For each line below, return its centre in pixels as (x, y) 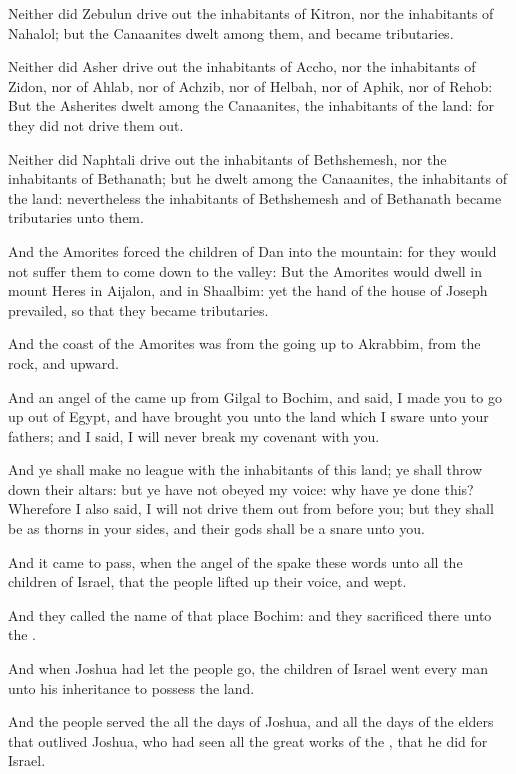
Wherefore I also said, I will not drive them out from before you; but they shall (251, 508)
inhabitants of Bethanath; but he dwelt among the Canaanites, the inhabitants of (258, 178)
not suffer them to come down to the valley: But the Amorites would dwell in (245, 270)
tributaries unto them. (76, 217)
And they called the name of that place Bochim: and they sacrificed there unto (250, 614)
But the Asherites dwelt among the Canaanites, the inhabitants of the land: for (251, 105)
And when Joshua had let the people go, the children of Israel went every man (248, 668)
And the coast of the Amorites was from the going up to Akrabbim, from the (244, 343)
